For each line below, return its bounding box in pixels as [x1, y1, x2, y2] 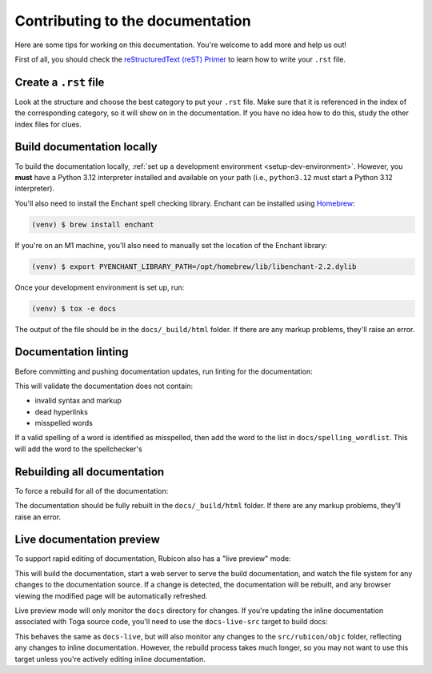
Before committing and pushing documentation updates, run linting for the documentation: [14, 367, 313, 376]
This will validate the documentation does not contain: [14, 381, 194, 391]
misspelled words [34, 419, 94, 428]
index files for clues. [14, 119, 82, 129]
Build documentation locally [14, 140, 158, 154]
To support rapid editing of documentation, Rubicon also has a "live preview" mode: [14, 554, 291, 563]
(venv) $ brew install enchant [31, 220, 155, 229]
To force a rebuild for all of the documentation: [14, 486, 169, 495]
